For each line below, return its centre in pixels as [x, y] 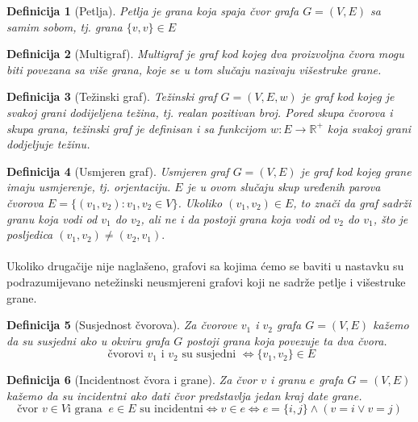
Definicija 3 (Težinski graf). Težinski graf [112, 96]
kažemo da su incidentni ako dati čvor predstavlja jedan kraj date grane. [184, 395]
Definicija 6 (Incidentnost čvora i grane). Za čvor [132, 380]
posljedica [30, 234]
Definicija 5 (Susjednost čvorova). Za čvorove [122, 325]
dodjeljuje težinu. [48, 144]
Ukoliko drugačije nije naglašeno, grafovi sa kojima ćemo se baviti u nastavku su [205, 266]
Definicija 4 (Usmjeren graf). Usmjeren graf [118, 171]
